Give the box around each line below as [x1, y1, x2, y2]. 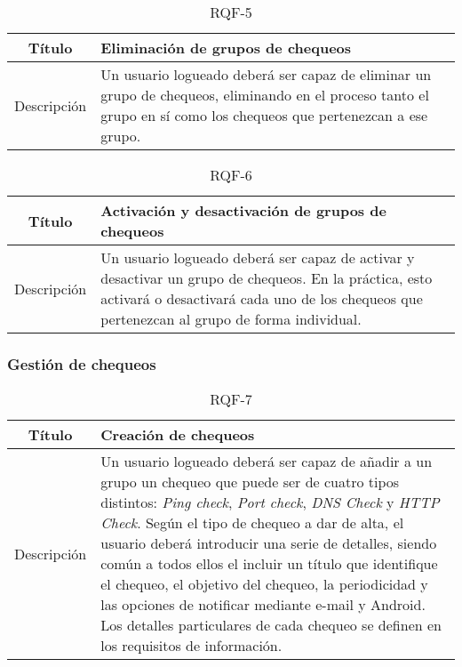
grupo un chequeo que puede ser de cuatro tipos [100, 471, 400, 493]
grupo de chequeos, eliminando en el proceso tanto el [100, 84, 429, 105]
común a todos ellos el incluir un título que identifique [100, 553, 438, 575]
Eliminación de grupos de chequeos [100, 37, 352, 58]
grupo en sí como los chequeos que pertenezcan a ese [100, 105, 428, 125]
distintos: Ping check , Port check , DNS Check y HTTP [100, 492, 440, 513]
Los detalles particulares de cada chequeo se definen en [100, 615, 442, 636]
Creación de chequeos [100, 424, 255, 446]
